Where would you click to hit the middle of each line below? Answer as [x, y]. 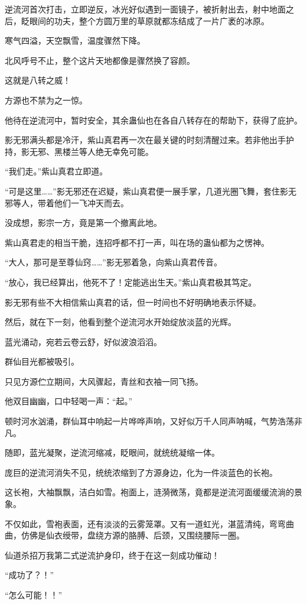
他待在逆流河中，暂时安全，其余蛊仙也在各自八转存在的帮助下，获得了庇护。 [153, 120]
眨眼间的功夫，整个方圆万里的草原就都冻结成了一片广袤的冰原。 [145, 20]
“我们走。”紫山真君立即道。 [56, 171]
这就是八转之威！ [38, 80]
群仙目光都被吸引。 [42, 361]
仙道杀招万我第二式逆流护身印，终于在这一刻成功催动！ [112, 555]
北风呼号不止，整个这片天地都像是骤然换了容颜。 [100, 60]
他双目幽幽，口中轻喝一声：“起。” [69, 401]
